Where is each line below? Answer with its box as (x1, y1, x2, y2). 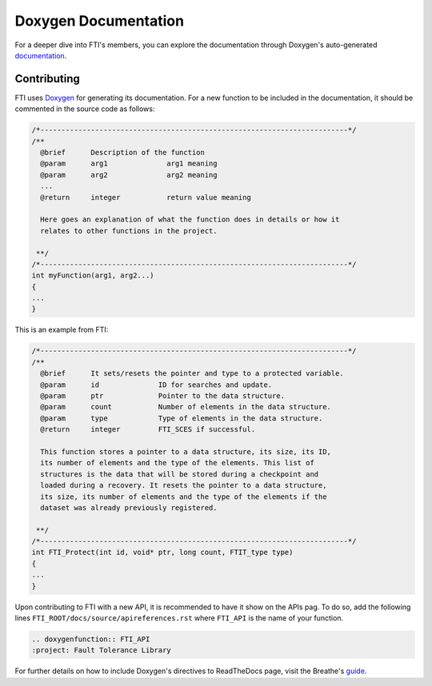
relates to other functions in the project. (40, 226, 218, 235)
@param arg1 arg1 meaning (40, 159, 218, 168)
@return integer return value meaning (40, 193, 251, 201)
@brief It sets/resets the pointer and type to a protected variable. (40, 369, 344, 378)
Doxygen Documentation (14, 12, 184, 30)
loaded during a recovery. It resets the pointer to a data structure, (40, 481, 327, 490)
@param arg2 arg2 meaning (40, 170, 218, 179)
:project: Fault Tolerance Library (31, 646, 171, 655)
